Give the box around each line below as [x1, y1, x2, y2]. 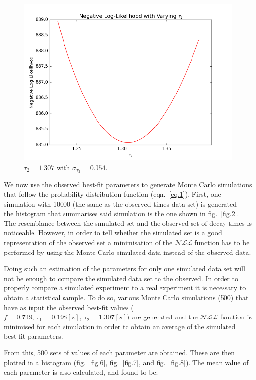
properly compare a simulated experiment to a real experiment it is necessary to [4, 283, 246, 293]
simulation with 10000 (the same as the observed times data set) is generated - [4, 198, 242, 209]
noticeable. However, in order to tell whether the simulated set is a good [4, 227, 222, 238]
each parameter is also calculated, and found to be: [4, 367, 158, 377]
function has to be [194, 237, 250, 248]
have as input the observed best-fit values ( [4, 302, 134, 312]
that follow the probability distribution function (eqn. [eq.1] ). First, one [4, 189, 221, 199]
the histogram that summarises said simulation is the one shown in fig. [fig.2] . [4, 208, 239, 219]
